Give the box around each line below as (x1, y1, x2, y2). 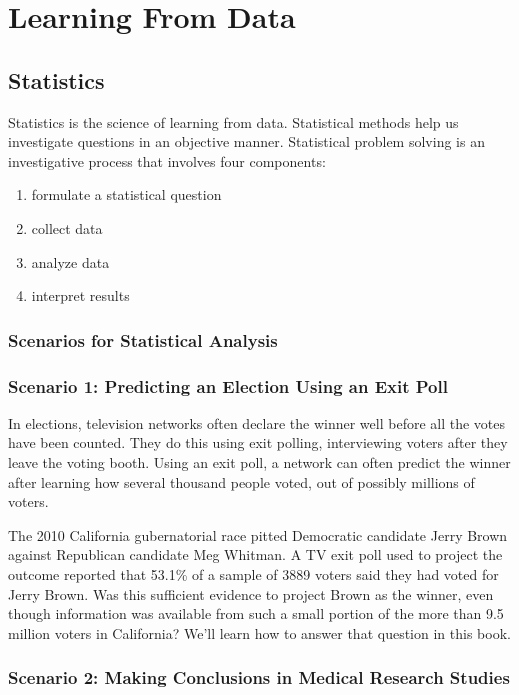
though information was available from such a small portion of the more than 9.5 (8, 603, 504, 624)
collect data (31, 217, 103, 238)
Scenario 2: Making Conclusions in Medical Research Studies (8, 665, 510, 690)
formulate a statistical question (31, 184, 222, 205)
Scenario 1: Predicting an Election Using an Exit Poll (8, 373, 448, 398)
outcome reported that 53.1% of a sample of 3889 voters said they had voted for (8, 563, 499, 584)
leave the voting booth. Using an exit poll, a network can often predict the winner (8, 451, 511, 472)
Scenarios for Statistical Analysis (8, 327, 278, 352)
